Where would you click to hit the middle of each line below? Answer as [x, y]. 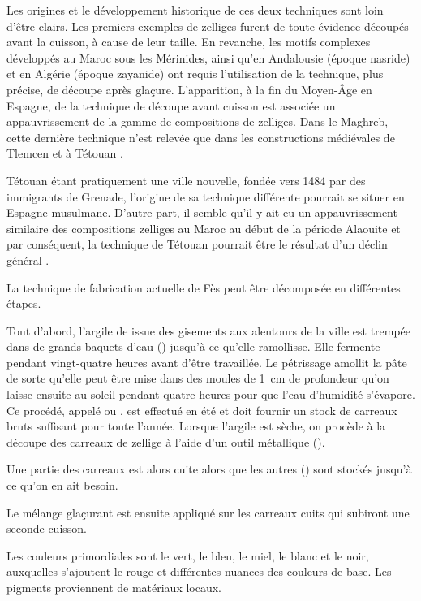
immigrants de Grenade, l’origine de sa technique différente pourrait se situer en [206, 196]
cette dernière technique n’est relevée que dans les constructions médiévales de [201, 137]
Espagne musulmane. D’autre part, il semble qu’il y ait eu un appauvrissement [202, 212]
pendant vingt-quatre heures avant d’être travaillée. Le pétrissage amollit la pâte [207, 362]
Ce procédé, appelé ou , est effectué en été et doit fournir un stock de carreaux [202, 410]
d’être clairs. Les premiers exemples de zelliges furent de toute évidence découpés [208, 26]
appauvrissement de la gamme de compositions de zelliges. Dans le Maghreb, [198, 121]
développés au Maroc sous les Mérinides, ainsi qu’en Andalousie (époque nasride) [208, 57]
